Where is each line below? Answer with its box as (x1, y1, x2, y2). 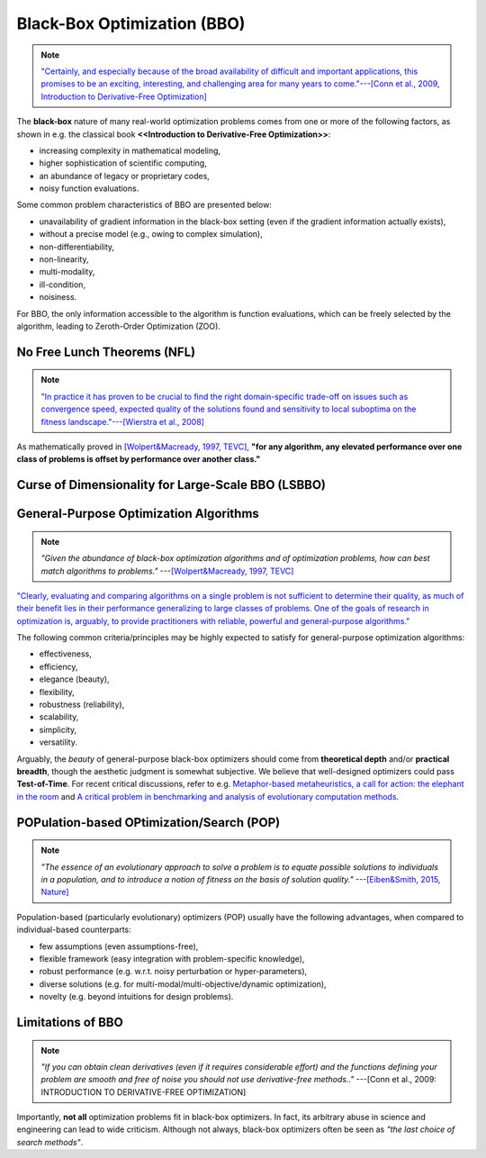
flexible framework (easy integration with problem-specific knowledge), (39, 953, 305, 963)
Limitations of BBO (16, 1014, 123, 1030)
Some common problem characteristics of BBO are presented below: (16, 199, 272, 211)
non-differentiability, (39, 241, 115, 252)
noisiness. (39, 292, 77, 303)
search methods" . (16, 1136, 84, 1147)
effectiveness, (39, 648, 92, 659)
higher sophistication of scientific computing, (39, 158, 207, 168)
